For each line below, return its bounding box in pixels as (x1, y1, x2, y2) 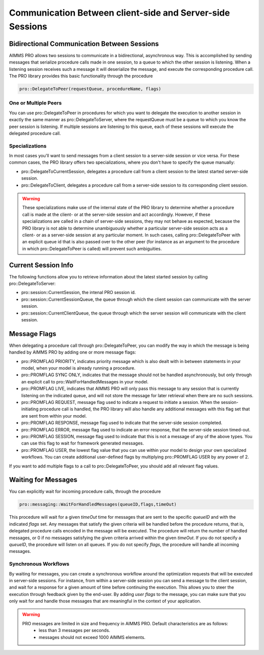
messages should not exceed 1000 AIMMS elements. (39, 634, 146, 640)
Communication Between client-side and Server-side (9, 7, 230, 18)
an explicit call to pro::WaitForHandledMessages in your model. (21, 379, 149, 384)
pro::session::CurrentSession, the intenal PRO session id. (21, 290, 136, 296)
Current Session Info (9, 261, 73, 269)
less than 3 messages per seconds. (39, 628, 110, 634)
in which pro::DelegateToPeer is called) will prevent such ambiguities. (22, 246, 162, 252)
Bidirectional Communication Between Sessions (9, 40, 159, 48)
